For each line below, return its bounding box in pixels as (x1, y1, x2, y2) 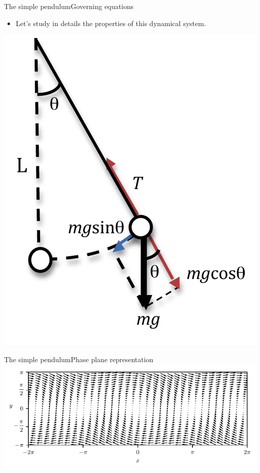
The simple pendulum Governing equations (4, 1, 133, 11)
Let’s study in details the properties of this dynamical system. (15, 18, 206, 28)
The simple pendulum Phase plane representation (4, 354, 153, 364)
